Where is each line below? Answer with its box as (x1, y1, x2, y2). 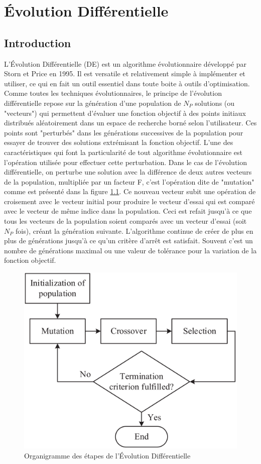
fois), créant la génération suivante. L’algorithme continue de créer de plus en (15, 225, 253, 236)
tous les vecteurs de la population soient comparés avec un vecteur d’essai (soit (4, 216, 247, 226)
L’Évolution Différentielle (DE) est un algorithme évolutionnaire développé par (4, 58, 247, 69)
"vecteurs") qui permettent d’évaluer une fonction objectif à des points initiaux (4, 107, 246, 118)
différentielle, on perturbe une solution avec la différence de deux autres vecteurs (4, 167, 252, 177)
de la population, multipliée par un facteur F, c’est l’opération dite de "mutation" (4, 176, 254, 187)
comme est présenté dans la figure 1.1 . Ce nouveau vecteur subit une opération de (4, 186, 256, 197)
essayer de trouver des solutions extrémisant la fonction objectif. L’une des (4, 137, 233, 147)
